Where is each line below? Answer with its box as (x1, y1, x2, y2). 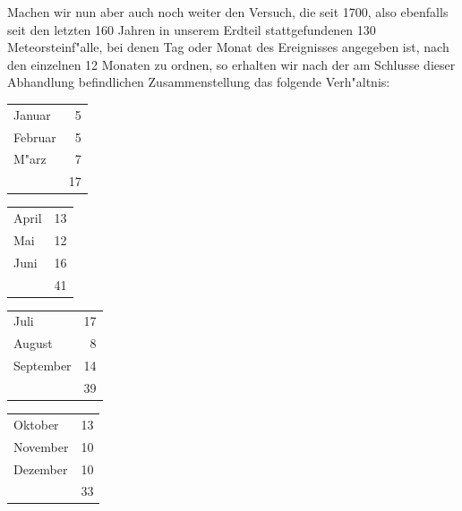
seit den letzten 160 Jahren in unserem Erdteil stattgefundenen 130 (7, 20, 376, 38)
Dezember (13, 459, 68, 478)
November (13, 437, 69, 456)
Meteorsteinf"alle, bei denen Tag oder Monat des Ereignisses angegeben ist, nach (7, 38, 449, 56)
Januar (13, 105, 51, 123)
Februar (13, 127, 56, 146)
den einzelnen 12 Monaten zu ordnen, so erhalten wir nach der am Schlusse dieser (7, 55, 456, 73)
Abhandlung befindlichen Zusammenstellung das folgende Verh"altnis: (7, 72, 390, 91)
